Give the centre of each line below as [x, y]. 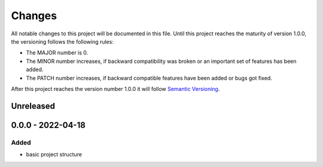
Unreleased [33, 106]
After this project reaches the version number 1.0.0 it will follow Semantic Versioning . [115, 89]
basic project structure [54, 154]
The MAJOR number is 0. [57, 53]
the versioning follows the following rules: [62, 41]
